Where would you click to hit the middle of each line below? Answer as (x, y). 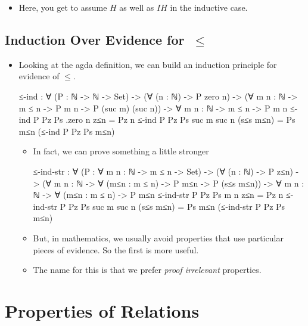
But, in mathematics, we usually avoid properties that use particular (158, 237)
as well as (137, 7)
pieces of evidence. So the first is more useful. (116, 249)
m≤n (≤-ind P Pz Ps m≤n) (67, 131)
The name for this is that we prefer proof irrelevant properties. (147, 270)
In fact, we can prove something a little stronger (121, 151)
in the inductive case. (209, 7)
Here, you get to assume (63, 7)
